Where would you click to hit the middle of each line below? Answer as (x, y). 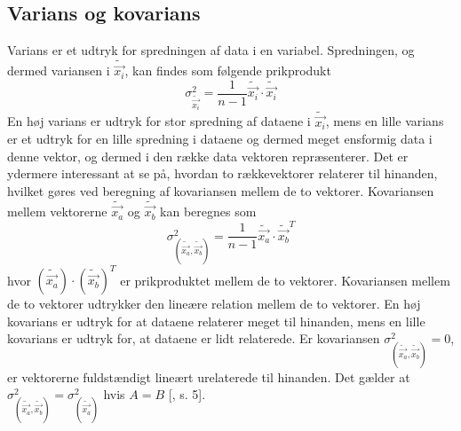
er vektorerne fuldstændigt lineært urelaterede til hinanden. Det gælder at (209, 376)
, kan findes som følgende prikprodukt (228, 71)
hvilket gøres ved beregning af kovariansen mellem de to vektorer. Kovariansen (221, 191)
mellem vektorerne (57, 212)
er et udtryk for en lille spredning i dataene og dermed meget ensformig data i (220, 139)
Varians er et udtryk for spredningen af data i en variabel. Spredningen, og (211, 50)
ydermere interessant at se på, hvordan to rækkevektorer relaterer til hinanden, (223, 173)
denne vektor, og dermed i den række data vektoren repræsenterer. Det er (208, 156)
